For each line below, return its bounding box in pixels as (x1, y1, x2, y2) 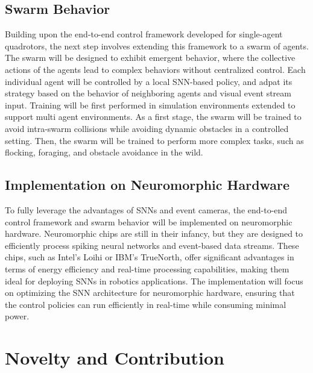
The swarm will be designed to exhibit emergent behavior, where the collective (5, 51, 296, 64)
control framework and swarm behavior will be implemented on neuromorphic (5, 215, 292, 228)
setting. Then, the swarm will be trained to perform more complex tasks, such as (5, 134, 304, 146)
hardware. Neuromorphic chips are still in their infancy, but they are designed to (5, 227, 303, 240)
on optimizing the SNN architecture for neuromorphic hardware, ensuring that (5, 286, 295, 299)
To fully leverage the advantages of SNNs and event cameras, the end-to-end (5, 203, 288, 216)
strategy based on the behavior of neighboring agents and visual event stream (5, 87, 291, 99)
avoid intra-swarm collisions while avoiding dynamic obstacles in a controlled (5, 122, 289, 134)
